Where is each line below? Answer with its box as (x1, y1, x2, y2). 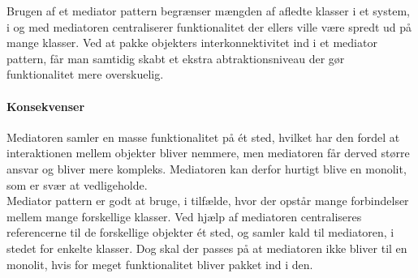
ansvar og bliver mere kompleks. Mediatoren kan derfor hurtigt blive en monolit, (6, 160, 407, 177)
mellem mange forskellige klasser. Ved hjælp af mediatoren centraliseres (6, 207, 362, 225)
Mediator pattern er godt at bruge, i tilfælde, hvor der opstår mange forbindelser (6, 192, 409, 209)
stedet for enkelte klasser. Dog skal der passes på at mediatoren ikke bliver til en (6, 239, 407, 256)
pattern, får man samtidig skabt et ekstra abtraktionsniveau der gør (6, 49, 345, 66)
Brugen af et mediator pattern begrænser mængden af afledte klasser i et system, (6, 2, 410, 19)
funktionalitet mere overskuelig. (6, 66, 164, 83)
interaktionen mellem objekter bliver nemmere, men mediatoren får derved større (6, 144, 410, 161)
